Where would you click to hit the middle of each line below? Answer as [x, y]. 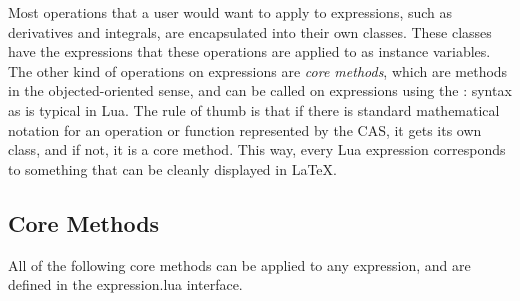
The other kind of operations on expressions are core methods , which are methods [258, 70]
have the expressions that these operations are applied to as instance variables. [249, 51]
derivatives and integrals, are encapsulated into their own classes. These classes [250, 31]
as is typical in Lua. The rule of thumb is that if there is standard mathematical [254, 109]
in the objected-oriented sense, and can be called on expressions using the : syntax [260, 90]
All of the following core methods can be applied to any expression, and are [239, 264]
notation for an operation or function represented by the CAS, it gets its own [245, 129]
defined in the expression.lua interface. [125, 284]
